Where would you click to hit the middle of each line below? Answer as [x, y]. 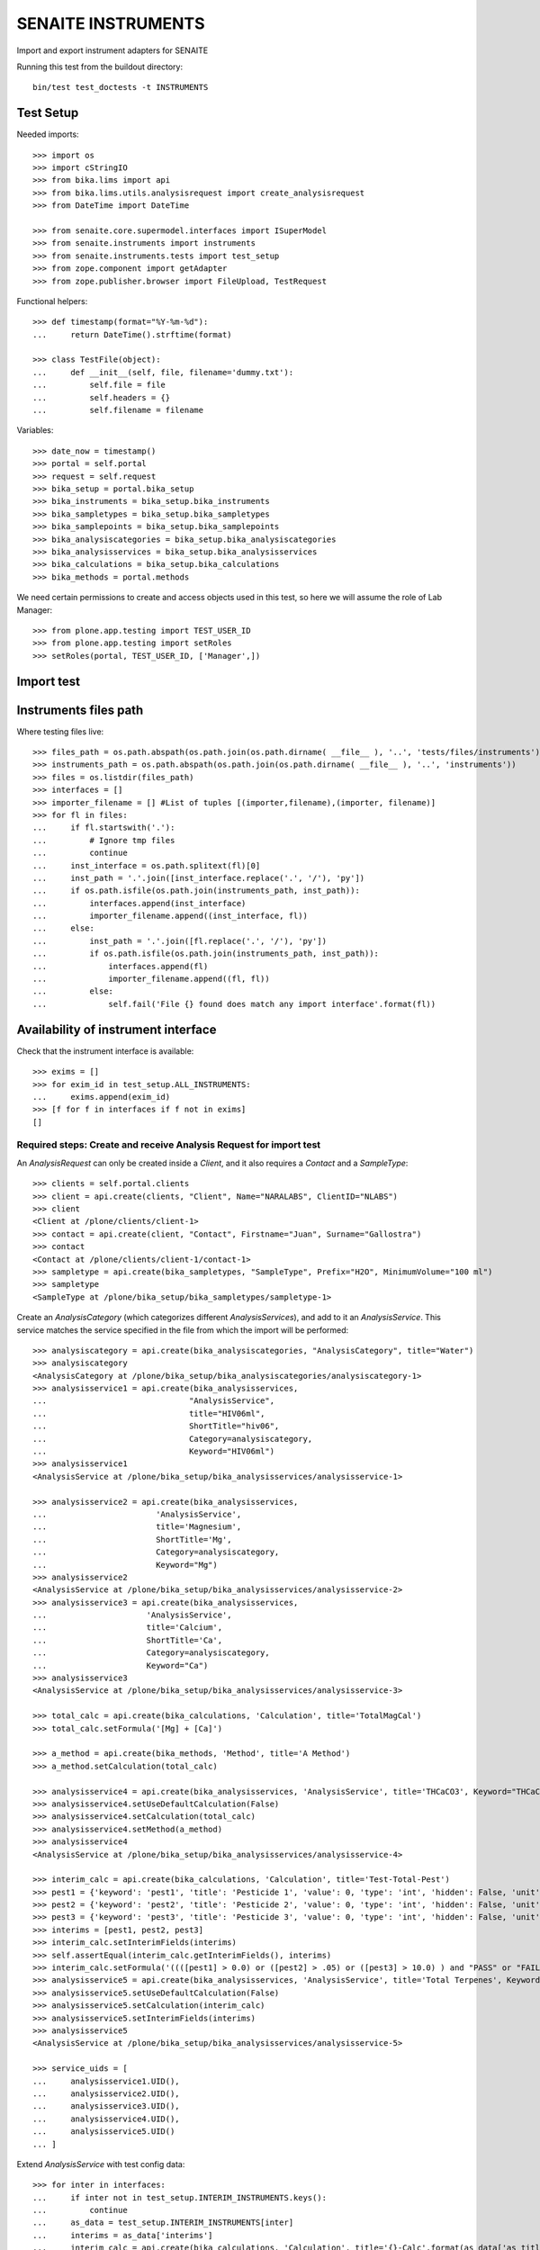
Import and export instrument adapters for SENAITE [112, 50]
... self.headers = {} [102, 397]
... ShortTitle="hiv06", [156, 1426]
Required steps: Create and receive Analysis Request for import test [169, 1145]
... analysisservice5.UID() [104, 2132]
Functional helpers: [52, 301]
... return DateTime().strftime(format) [133, 334]
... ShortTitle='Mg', [133, 1539]
